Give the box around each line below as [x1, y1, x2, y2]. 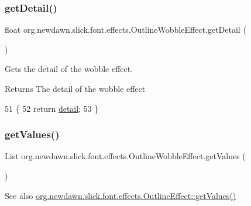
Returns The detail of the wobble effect [5, 83, 146, 94]
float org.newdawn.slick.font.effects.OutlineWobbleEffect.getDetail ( [5, 23, 246, 36]
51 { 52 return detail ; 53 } [5, 102, 99, 114]
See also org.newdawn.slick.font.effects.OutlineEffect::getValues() [5, 189, 236, 201]
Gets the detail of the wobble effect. [5, 63, 133, 75]
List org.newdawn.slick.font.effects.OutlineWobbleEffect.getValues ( [5, 150, 246, 162]
